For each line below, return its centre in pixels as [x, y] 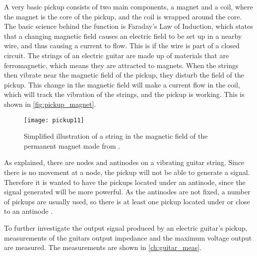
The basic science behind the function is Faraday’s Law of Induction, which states [128, 26]
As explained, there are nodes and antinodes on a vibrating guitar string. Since [124, 162]
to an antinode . [29, 211]
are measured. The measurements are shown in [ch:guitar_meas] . [103, 247]
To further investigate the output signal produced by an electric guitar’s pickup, [126, 227]
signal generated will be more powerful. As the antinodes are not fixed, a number [127, 192]
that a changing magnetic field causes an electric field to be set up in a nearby [123, 36]
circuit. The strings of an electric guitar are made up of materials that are [117, 55]
